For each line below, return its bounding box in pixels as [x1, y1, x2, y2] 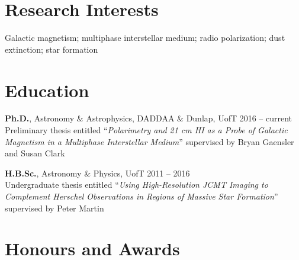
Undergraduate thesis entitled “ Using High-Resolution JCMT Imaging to [5, 178, 268, 191]
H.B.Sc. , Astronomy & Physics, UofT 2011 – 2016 [5, 166, 190, 179]
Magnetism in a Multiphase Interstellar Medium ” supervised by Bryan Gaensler [5, 135, 294, 147]
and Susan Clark [5, 147, 65, 159]
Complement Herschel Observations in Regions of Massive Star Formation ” [5, 190, 278, 202]
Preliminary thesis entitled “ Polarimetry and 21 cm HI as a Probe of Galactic [5, 124, 288, 136]
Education [5, 78, 89, 102]
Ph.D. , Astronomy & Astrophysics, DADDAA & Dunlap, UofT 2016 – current [5, 112, 292, 124]
